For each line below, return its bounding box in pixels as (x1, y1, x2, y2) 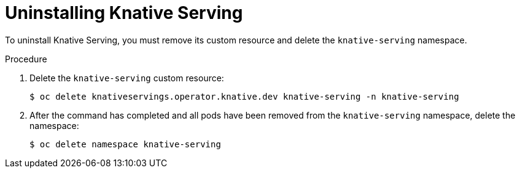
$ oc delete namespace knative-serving (29, 139, 221, 149)
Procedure (5, 53, 47, 64)
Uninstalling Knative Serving (5, 2, 243, 23)
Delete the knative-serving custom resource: (29, 72, 224, 83)
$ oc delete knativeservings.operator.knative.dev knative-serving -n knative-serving (29, 91, 459, 101)
